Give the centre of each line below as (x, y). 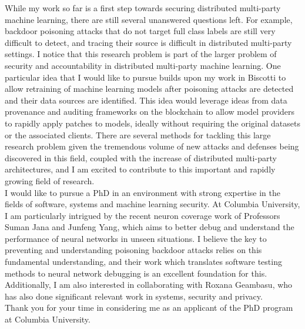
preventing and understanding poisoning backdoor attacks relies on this (133, 250)
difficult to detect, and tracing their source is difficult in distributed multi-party (148, 42)
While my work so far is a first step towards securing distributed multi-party (143, 8)
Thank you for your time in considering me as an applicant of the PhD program (149, 308)
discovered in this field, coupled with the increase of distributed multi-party (141, 157)
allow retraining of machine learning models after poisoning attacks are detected (149, 89)
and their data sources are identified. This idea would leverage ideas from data (146, 100)
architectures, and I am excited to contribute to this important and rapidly (140, 169)
